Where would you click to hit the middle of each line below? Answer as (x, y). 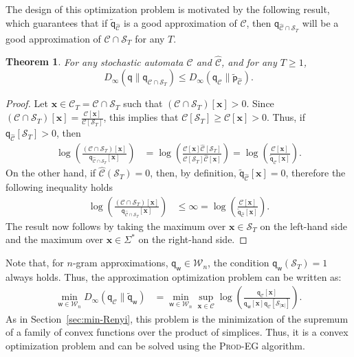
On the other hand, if (51, 173)
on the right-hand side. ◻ (193, 239)
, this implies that (141, 117)
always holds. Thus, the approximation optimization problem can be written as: (174, 276)
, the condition (239, 263)
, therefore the (316, 173)
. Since (260, 103)
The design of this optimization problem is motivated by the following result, (168, 9)
